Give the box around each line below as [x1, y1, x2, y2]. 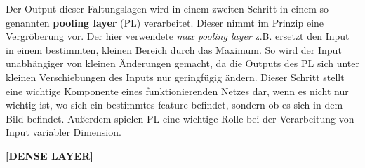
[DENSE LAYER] [6, 148, 93, 162]
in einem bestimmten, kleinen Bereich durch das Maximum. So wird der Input [6, 42, 342, 57]
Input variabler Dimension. [6, 125, 121, 139]
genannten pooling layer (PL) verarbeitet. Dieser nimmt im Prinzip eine [6, 15, 324, 29]
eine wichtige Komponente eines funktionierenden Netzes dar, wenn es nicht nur [6, 83, 349, 98]
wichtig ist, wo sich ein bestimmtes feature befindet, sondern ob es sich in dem [6, 97, 343, 112]
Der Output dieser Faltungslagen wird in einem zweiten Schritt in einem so [6, 1, 329, 15]
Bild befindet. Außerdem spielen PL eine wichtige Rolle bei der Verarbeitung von [6, 111, 354, 125]
